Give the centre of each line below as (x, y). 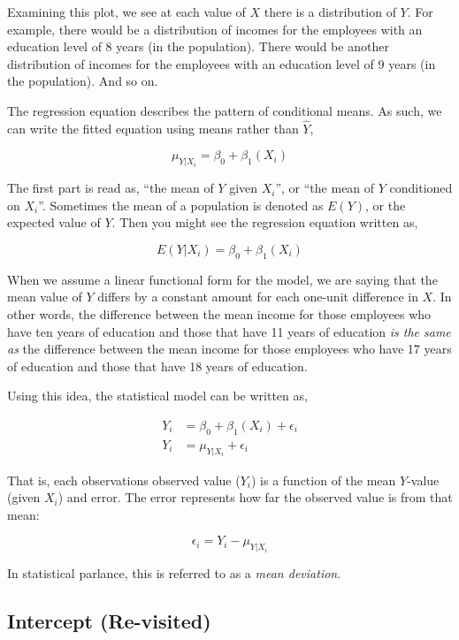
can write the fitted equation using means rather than (153, 128)
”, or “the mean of (325, 188)
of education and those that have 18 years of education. (157, 366)
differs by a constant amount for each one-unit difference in (258, 297)
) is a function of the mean (323, 480)
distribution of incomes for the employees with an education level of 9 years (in (222, 63)
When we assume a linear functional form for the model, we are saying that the (222, 279)
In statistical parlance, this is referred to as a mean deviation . (174, 573)
